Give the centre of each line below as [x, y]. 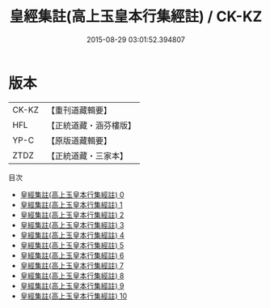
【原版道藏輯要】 [79, 140]
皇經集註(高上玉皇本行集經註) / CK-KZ [136, 17]
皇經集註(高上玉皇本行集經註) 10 [74, 296]
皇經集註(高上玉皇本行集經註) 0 [72, 195]
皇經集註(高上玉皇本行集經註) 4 [72, 235]
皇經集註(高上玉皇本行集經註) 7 [72, 265]
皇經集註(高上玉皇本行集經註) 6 [72, 255]
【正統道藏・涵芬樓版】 [91, 125]
